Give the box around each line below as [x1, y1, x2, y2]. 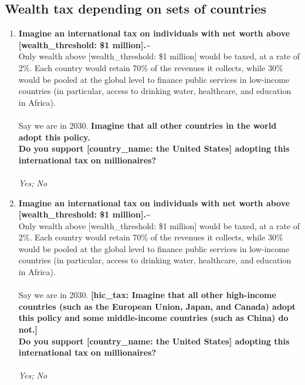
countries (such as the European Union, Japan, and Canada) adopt [18, 300, 296, 312]
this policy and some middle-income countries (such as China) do [18, 312, 289, 324]
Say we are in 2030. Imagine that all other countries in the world [18, 119, 277, 131]
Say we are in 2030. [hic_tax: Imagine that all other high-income [18, 289, 276, 301]
